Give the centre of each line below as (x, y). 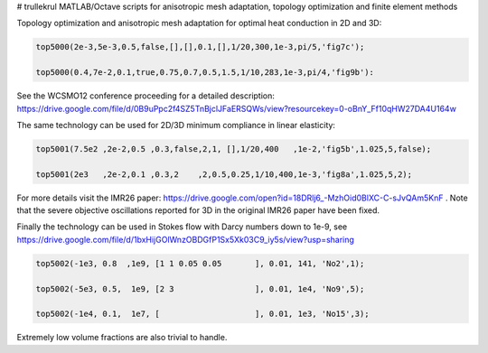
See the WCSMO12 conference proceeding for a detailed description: (146, 96)
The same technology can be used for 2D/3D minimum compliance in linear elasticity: (176, 125)
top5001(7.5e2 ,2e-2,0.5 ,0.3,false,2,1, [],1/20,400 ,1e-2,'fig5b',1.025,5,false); (234, 149)
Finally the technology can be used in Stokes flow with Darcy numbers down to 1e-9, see (182, 227)
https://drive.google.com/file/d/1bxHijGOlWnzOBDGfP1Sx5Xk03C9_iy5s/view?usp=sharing (185, 239)
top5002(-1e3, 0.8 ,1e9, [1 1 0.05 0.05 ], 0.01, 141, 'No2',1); (200, 263)
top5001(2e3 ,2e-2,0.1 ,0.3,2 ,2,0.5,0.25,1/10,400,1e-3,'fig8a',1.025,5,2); (224, 174)
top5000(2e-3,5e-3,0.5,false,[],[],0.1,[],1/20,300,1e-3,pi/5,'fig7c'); (200, 47)
